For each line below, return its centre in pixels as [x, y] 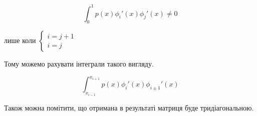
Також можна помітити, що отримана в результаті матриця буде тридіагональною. [129, 107]
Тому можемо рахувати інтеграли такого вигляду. [79, 64]
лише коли [20, 40]
